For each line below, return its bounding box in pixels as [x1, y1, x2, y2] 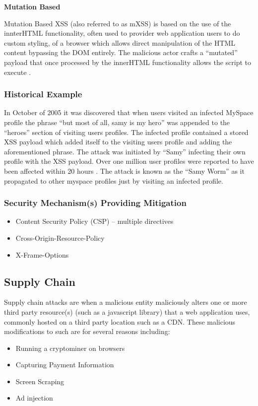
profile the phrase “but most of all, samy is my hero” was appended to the [4, 117, 230, 127]
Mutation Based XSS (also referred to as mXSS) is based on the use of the [4, 18, 231, 28]
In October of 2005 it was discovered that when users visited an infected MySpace [4, 107, 254, 118]
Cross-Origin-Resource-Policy [15, 232, 105, 243]
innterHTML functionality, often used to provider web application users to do [4, 28, 240, 38]
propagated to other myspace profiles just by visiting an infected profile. [4, 175, 223, 186]
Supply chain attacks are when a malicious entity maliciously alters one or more [4, 297, 247, 307]
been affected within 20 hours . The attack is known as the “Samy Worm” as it [4, 165, 245, 176]
